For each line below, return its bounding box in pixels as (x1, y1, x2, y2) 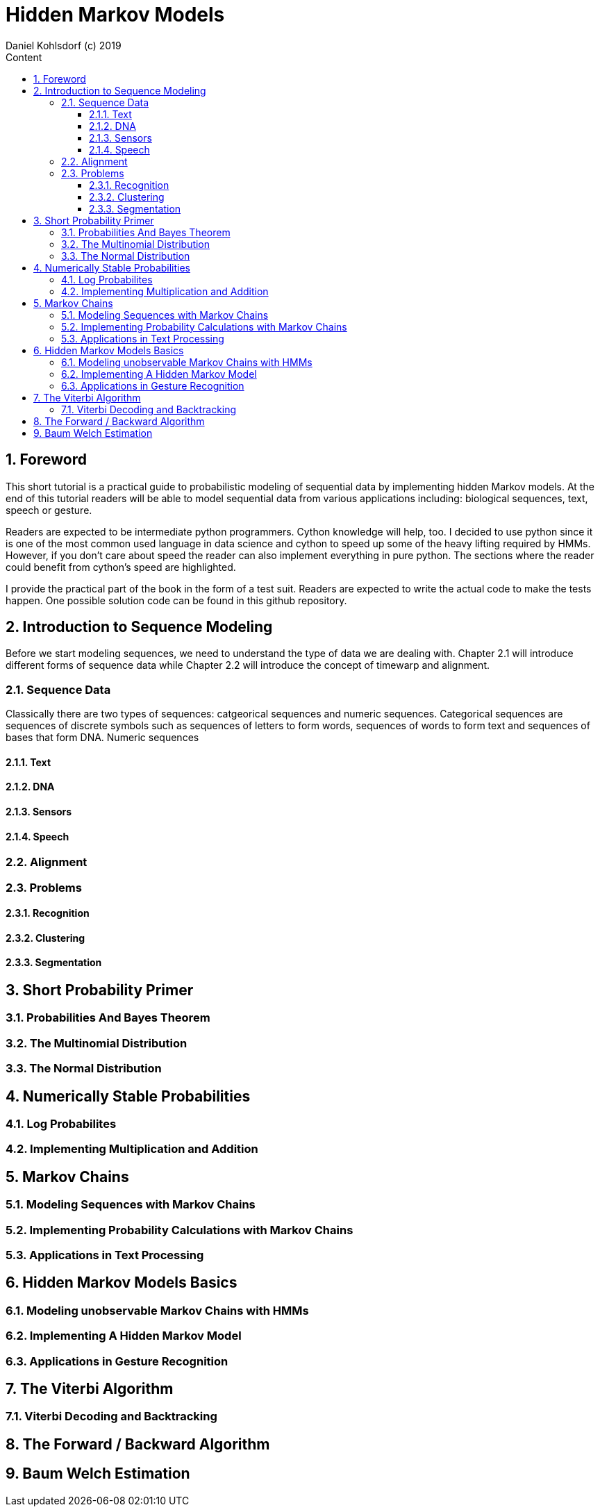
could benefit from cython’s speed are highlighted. (6, 560, 236, 573)
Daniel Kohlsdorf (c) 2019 (6, 39, 122, 51)
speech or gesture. (6, 504, 92, 516)
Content (6, 51, 42, 63)
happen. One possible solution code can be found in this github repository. (6, 594, 347, 606)
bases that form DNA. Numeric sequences (6, 731, 199, 744)
